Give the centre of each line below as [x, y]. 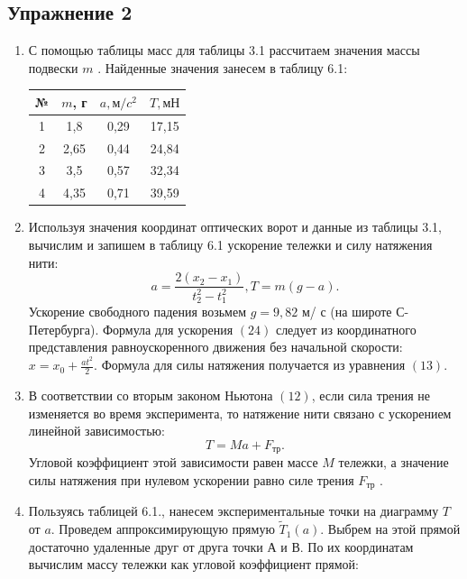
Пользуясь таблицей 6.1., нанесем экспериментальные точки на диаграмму [233, 511]
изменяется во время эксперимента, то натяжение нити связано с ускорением [240, 413]
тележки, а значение [394, 462]
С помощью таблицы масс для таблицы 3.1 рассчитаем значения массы [224, 50]
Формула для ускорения [168, 329]
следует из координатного [346, 329]
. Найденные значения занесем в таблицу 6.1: [223, 67]
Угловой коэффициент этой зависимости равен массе [173, 462]
